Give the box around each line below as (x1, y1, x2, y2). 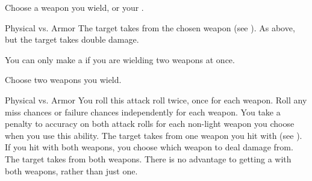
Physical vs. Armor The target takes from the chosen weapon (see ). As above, (5, 21, 295, 34)
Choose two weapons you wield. (5, 73, 122, 86)
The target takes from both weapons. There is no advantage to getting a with (5, 152, 292, 165)
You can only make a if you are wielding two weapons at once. (5, 53, 235, 66)
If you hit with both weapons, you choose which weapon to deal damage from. (5, 141, 293, 153)
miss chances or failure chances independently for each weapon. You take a (5, 105, 281, 118)
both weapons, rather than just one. (5, 164, 138, 177)
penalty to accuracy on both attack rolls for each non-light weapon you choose (5, 117, 295, 130)
